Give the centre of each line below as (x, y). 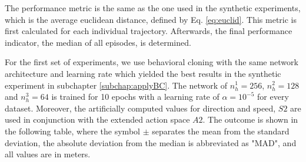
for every (273, 97)
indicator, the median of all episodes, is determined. (98, 42)
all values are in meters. (48, 154)
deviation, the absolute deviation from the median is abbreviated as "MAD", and (151, 142)
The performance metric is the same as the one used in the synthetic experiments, (153, 8)
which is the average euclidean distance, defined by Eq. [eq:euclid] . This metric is (151, 19)
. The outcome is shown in (250, 119)
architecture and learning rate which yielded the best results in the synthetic (143, 73)
